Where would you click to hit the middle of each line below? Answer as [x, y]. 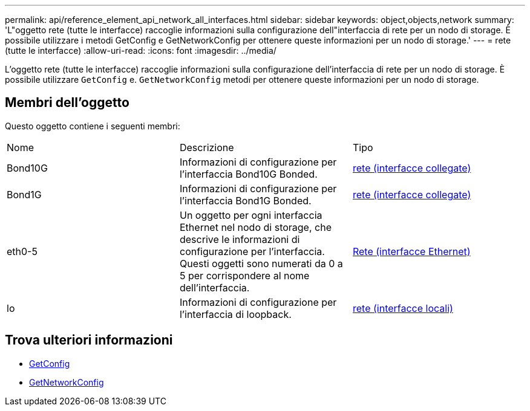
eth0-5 [22, 251]
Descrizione [207, 147]
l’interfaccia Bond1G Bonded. [245, 200]
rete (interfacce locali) [403, 308]
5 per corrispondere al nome [244, 275]
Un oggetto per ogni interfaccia [251, 215]
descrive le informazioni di [240, 239]
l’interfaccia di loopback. [235, 314]
